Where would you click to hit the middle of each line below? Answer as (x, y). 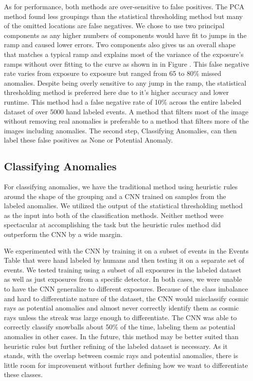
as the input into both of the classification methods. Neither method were (114, 215)
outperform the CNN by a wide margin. (63, 234)
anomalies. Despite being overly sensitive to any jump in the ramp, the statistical (125, 82)
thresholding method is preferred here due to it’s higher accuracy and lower (117, 92)
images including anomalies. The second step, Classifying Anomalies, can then (120, 130)
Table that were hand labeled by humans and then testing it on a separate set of (124, 260)
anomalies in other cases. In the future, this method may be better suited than (121, 336)
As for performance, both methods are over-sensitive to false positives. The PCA (124, 6)
